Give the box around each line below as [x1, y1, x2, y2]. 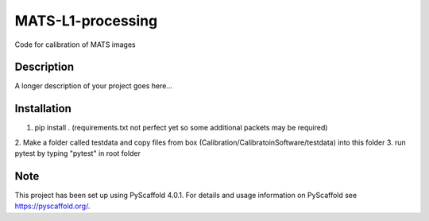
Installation [14, 102, 71, 115]
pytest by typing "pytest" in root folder [14, 149, 141, 158]
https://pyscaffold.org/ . [14, 201, 91, 211]
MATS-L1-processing [14, 12, 158, 29]
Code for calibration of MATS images [14, 40, 136, 49]
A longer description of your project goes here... [14, 81, 172, 91]
